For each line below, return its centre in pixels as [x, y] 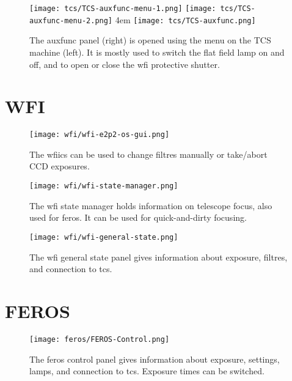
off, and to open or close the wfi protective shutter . [125, 64]
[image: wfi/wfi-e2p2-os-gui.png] [100, 135]
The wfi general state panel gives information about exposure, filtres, [159, 257]
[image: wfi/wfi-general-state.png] [104, 237]
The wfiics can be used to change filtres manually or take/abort [148, 154]
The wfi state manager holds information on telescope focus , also [151, 205]
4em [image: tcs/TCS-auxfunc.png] [185, 19]
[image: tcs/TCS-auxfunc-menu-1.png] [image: [123, 9]
